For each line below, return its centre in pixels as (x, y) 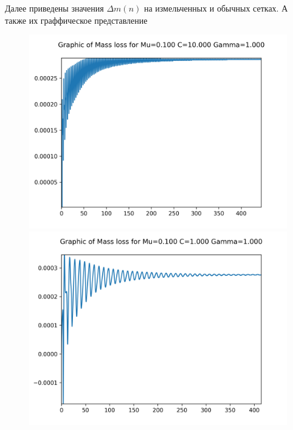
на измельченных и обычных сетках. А (216, 8)
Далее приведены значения (54, 8)
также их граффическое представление (76, 20)
